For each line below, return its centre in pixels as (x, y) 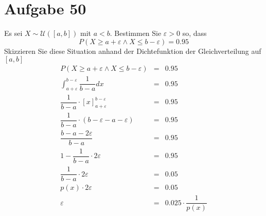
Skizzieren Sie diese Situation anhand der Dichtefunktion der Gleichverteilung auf (133, 51)
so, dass (194, 33)
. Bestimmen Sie (136, 33)
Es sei (13, 33)
